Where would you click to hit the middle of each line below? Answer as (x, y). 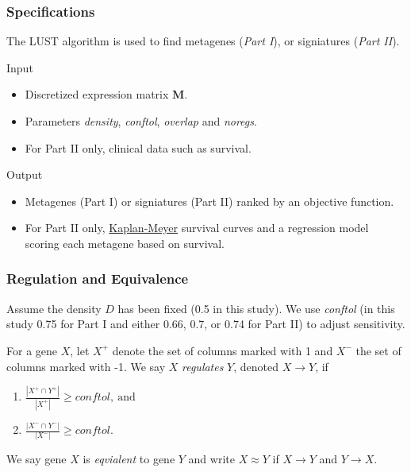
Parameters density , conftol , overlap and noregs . (141, 121)
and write (211, 459)
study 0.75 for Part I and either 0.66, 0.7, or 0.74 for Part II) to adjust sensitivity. (206, 324)
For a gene (32, 350)
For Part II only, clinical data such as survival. (138, 147)
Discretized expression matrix (97, 94)
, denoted (256, 366)
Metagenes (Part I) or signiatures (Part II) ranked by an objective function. (209, 201)
